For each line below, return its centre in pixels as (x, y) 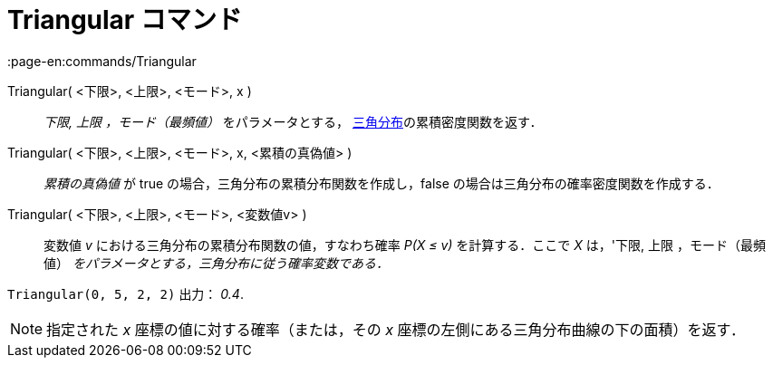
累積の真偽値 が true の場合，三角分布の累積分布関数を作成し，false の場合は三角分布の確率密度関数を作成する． (382, 183)
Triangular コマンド (125, 20)
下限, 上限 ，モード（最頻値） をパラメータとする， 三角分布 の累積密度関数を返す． (293, 121)
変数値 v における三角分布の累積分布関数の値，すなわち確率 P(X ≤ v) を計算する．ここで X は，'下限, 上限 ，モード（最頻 (405, 245)
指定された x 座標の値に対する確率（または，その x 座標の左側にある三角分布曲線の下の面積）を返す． (396, 329)
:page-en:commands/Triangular (102, 61)
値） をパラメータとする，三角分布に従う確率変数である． (216, 263)
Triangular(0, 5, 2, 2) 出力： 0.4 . (126, 293)
